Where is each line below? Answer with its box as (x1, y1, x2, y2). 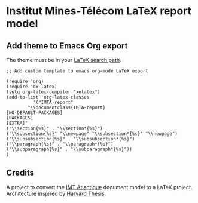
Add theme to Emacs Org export (6, 41, 128, 51)
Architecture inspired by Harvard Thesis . (6, 190, 106, 197)
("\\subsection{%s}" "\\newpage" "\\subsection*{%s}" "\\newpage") (6, 131, 178, 137)
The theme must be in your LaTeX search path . (6, 57, 121, 63)
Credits (6, 168, 35, 178)
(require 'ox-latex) (6, 84, 58, 90)
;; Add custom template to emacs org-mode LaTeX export (6, 68, 148, 74)
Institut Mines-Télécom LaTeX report (6, 4, 192, 18)
